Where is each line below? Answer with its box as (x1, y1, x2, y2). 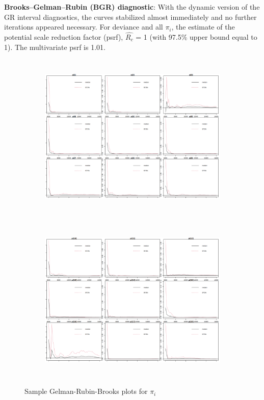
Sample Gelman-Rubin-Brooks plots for (24, 386, 148, 396)
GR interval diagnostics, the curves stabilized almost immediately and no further (4, 11, 257, 22)
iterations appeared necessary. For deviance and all (4, 21, 163, 32)
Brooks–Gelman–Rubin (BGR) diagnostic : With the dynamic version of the (4, 2, 260, 12)
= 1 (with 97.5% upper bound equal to (136, 32, 257, 42)
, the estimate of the (171, 21, 235, 32)
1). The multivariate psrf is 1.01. (4, 41, 105, 52)
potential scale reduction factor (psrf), (4, 32, 123, 42)
